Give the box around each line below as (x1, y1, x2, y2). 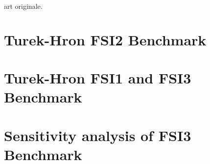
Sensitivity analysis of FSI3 (4, 125, 191, 145)
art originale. (4, 1, 43, 11)
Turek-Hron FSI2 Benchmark (4, 29, 207, 49)
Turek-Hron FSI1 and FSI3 (4, 68, 191, 88)
